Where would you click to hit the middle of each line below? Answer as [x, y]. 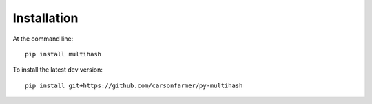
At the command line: [43, 39]
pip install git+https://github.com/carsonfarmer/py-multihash [134, 85]
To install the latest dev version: [58, 70]
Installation [45, 18]
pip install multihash [63, 54]
